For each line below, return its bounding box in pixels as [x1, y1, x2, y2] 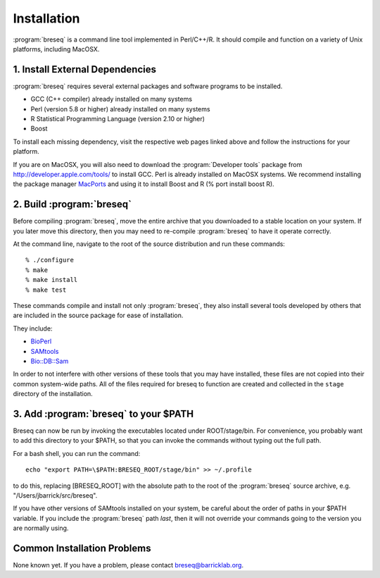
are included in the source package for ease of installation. [13, 311, 184, 320]
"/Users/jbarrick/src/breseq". [13, 491, 98, 500]
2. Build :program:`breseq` [13, 198, 132, 211]
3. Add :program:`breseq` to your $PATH [13, 407, 194, 419]
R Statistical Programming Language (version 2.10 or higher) [30, 115, 205, 123]
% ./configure [25, 256, 74, 264]
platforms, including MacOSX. [13, 44, 100, 53]
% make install [25, 276, 78, 284]
